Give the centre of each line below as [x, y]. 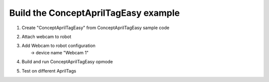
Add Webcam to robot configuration [59, 46]
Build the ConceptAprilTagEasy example [95, 13]
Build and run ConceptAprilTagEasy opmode [67, 62]
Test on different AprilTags [49, 71]
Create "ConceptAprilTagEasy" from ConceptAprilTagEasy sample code [95, 28]
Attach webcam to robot [47, 37]
